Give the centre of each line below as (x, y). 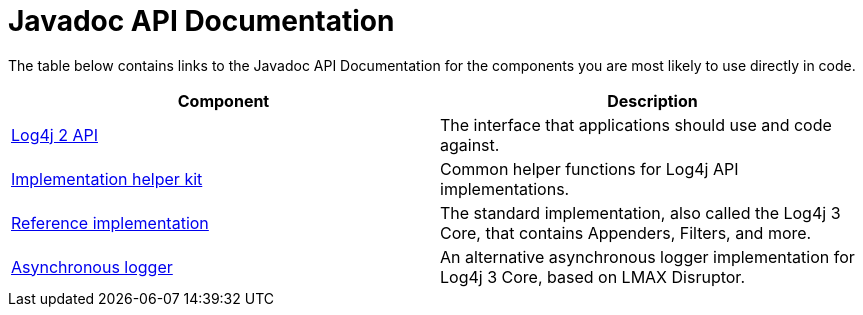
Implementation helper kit (107, 178)
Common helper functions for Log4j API (589, 168)
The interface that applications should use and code (636, 124)
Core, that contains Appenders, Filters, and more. (626, 232)
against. (470, 144)
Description (652, 100)
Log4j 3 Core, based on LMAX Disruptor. (592, 276)
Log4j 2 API (54, 134)
